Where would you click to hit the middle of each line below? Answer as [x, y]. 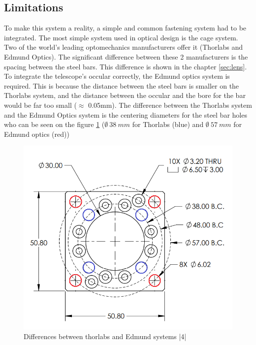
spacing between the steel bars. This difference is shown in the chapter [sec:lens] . [126, 66]
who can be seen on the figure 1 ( [54, 124]
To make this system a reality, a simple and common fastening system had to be [125, 28]
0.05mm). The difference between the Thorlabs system [170, 105]
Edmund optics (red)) [37, 134]
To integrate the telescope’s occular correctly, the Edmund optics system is [117, 76]
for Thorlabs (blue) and [168, 124]
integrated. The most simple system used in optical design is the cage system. [121, 37]
